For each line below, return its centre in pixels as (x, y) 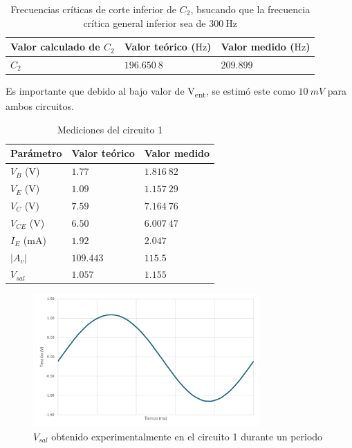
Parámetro (36, 153)
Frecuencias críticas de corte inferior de (94, 9)
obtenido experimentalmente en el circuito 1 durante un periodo (187, 436)
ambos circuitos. (40, 106)
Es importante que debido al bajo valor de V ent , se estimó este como (150, 92)
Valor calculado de (55, 47)
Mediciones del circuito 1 (110, 129)
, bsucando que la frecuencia (250, 9)
